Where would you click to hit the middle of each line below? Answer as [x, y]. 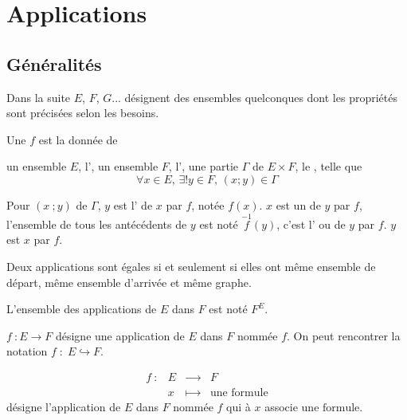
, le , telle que [329, 166]
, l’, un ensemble [118, 166]
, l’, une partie [203, 166]
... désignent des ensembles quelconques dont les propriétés [254, 97]
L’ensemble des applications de [82, 309]
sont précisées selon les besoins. [83, 113]
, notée [208, 204]
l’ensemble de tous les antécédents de [97, 224]
